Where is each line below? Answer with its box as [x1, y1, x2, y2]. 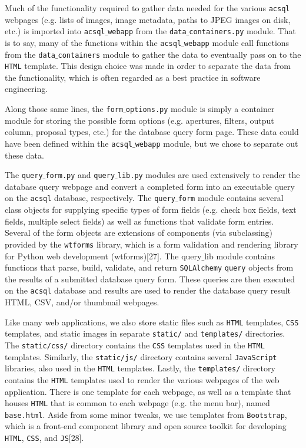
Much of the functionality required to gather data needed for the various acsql [5, 2, 290, 14]
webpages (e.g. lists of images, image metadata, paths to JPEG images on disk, [5, 13, 291, 25]
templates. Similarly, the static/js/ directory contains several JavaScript [5, 350, 277, 363]
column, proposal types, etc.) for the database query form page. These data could [5, 126, 299, 138]
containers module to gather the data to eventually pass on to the [58, 48, 301, 60]
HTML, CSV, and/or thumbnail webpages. [5, 296, 159, 308]
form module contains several [178, 192, 284, 204]
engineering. [5, 83, 48, 95]
